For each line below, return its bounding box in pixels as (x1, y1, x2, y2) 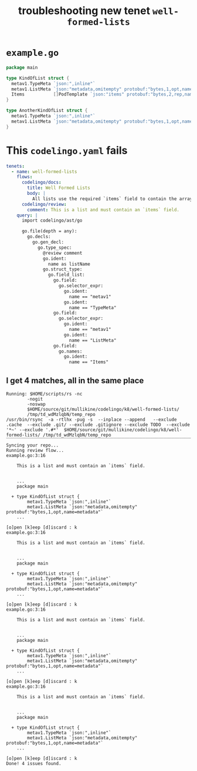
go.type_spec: (37, 245, 72, 251)
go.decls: (27, 234, 51, 240)
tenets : (6, 163, 25, 169)
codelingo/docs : (21, 180, 62, 185)
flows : (16, 174, 33, 180)
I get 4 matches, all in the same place (6, 376, 144, 386)
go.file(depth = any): (21, 228, 77, 234)
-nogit (27, 396, 43, 402)
